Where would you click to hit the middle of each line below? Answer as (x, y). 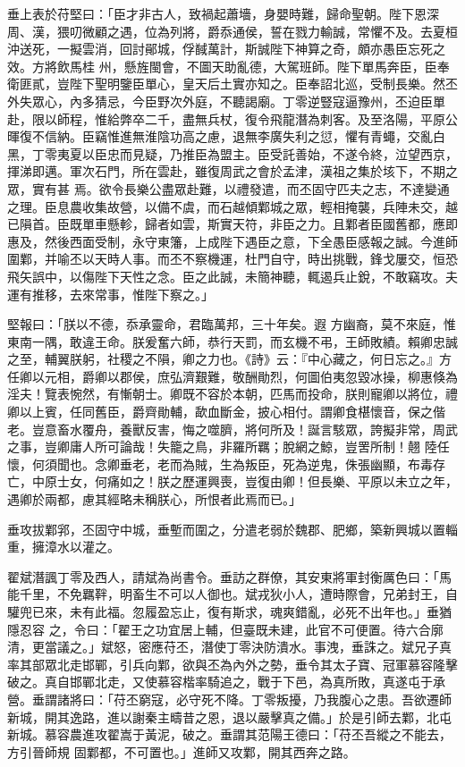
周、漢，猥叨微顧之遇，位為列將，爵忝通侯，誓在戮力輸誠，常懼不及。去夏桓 (232, 31)
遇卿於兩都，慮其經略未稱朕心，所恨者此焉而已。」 (154, 499)
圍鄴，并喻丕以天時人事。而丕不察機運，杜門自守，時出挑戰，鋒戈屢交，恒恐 (232, 259)
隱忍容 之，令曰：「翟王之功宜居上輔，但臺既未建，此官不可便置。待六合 (219, 629)
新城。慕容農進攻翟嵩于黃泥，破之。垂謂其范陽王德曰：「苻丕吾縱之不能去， (229, 734)
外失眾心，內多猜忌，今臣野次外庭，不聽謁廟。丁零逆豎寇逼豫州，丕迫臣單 (226, 101)
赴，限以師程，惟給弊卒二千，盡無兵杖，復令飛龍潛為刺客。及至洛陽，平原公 (232, 118)
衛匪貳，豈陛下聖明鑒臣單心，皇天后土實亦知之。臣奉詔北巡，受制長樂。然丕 (232, 84)
